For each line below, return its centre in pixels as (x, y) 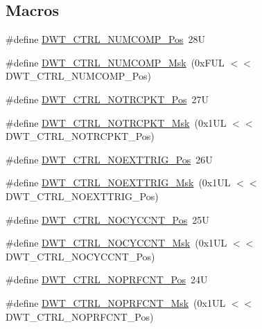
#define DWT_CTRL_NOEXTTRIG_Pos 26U (109, 159)
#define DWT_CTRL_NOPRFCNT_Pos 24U (107, 279)
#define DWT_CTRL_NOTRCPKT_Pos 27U (107, 99)
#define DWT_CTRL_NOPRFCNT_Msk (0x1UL (116, 302)
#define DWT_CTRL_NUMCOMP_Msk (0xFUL (115, 62)
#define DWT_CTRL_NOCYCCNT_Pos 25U (107, 219)
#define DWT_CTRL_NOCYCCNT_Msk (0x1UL (116, 243)
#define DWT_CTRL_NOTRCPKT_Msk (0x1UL (116, 122)
